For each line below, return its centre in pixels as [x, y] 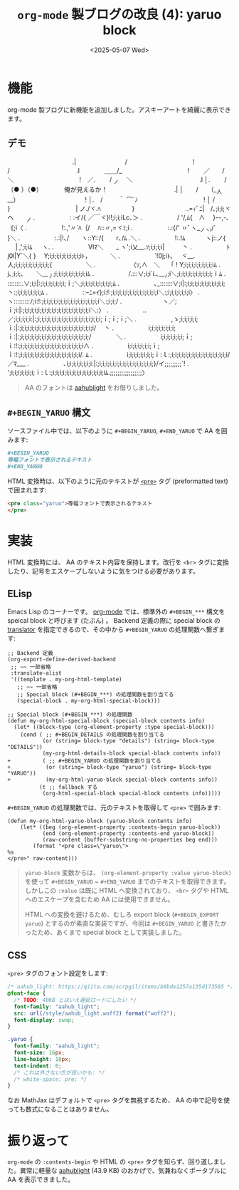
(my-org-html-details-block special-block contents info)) [132, 754]
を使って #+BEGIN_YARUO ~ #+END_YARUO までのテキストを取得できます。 [127, 881]
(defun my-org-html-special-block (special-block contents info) [106, 721]
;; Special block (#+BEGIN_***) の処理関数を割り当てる [95, 695]
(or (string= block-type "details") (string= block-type [128, 741]
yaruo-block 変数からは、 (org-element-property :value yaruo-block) [128, 873]
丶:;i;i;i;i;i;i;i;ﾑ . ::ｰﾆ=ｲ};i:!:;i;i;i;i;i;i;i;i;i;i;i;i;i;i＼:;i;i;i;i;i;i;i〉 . [104, 292]
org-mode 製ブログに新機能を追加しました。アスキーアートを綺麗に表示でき [119, 109]
